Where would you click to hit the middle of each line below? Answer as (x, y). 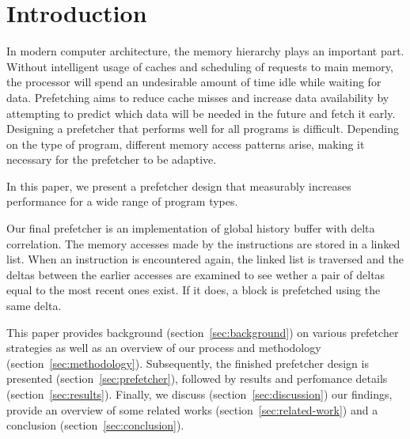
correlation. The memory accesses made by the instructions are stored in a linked (203, 243)
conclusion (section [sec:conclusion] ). (95, 425)
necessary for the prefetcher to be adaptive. (112, 159)
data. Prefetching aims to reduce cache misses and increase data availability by (198, 97)
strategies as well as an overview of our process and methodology (164, 348)
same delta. (34, 306)
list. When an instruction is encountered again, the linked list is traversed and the (205, 259)
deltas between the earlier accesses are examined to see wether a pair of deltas (196, 274)
